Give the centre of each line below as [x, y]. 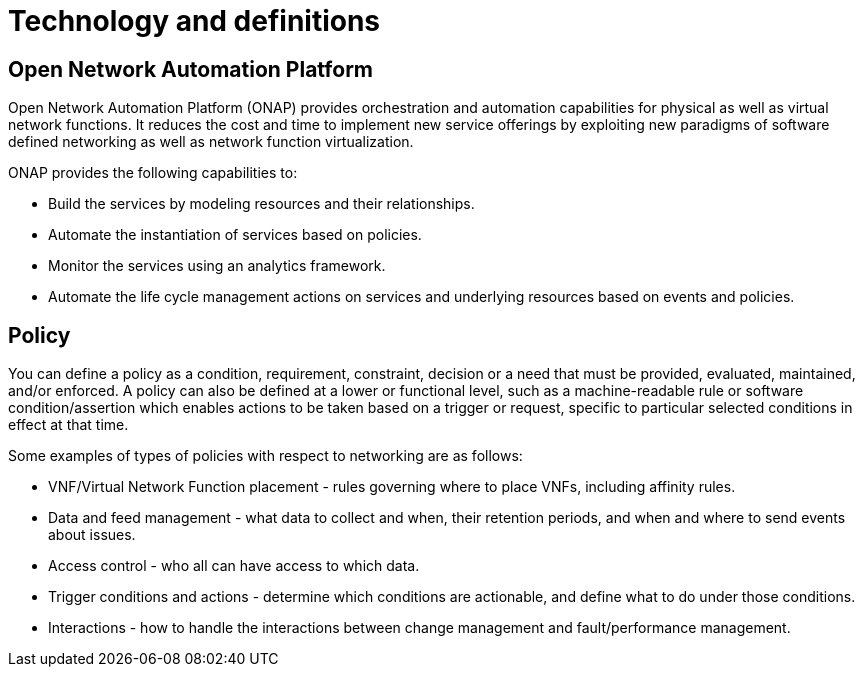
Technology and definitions [194, 21]
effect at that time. [68, 425]
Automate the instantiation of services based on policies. [235, 235]
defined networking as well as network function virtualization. [211, 142]
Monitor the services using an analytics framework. [217, 266]
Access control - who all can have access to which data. [234, 566]
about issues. [92, 535]
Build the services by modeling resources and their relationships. [261, 204]
